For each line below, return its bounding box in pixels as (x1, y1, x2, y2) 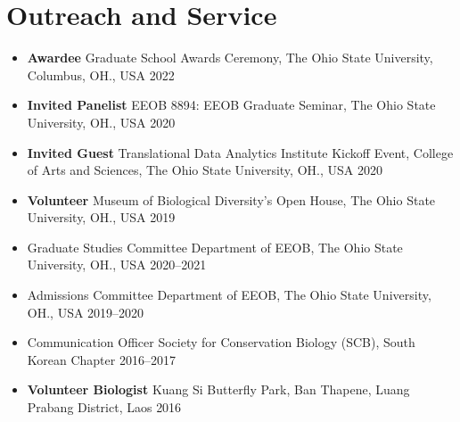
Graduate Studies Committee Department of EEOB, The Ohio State (27, 237, 403, 256)
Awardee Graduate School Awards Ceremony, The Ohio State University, (27, 48, 433, 67)
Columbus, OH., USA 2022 (27, 65, 175, 84)
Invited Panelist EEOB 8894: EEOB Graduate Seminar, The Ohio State (27, 95, 436, 114)
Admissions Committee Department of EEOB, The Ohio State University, (27, 285, 431, 304)
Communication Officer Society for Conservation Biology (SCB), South (27, 333, 415, 352)
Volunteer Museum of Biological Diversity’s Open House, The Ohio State (27, 190, 436, 209)
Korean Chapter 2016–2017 (27, 350, 176, 368)
